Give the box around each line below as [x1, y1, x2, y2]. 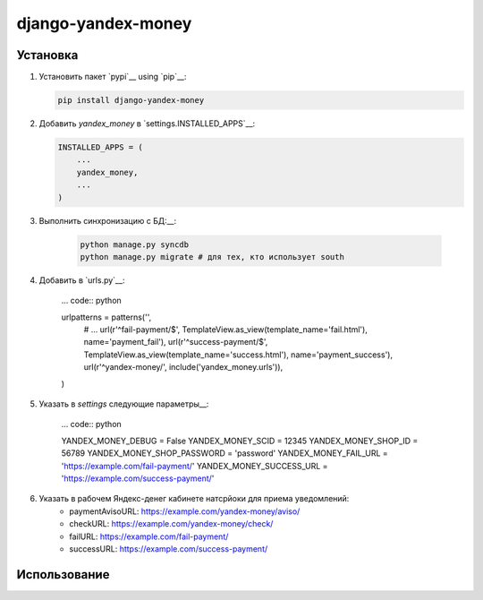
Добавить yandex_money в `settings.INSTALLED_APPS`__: [38, 118, 256, 129]
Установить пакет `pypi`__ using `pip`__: [38, 72, 187, 82]
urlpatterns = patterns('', [61, 312, 152, 322]
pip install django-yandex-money [57, 95, 205, 106]
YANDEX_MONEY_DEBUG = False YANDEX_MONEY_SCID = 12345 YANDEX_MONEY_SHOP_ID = [61, 435, 419, 446]
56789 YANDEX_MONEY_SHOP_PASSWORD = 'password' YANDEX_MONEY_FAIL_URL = [61, 448, 388, 459]
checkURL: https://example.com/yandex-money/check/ [69, 519, 274, 529]
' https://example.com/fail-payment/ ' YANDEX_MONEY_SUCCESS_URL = [61, 460, 328, 471]
